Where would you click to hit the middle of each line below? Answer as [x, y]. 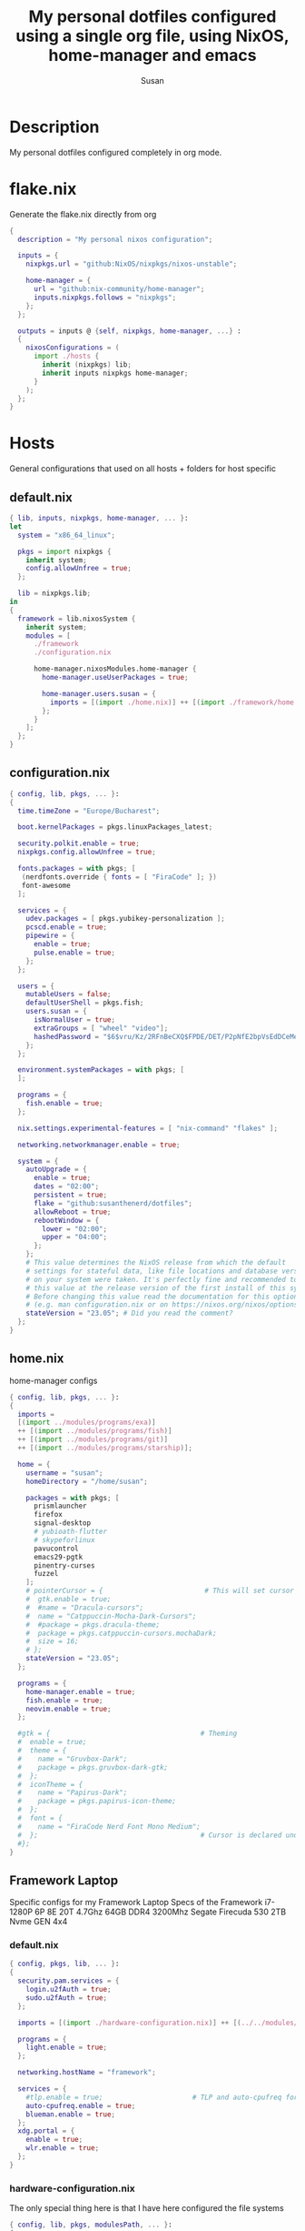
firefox [48, 1515]
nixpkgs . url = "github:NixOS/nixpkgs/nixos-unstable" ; [132, 264]
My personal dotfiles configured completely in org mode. [116, 152]
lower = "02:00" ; [74, 1229]
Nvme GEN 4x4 [39, 1922]
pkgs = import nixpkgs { [64, 551]
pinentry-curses [64, 1565]
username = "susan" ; [64, 1473]
